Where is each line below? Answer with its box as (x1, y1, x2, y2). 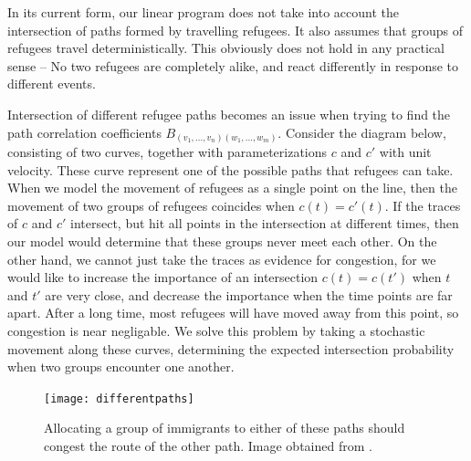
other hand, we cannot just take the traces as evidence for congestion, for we (7, 249, 436, 268)
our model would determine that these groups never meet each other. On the (7, 232, 437, 251)
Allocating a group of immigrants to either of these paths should (44, 418, 405, 437)
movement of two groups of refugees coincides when (7, 195, 295, 215)
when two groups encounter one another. (7, 357, 235, 376)
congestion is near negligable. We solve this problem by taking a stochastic (7, 321, 425, 341)
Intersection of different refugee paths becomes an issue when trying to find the (7, 104, 451, 123)
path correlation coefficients (7, 122, 162, 141)
